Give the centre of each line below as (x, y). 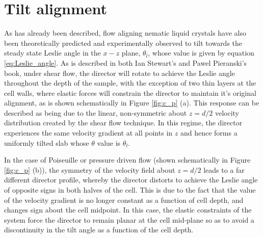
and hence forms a (209, 133)
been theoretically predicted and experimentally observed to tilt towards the (123, 43)
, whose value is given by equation (201, 53)
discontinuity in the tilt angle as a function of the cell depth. (99, 230)
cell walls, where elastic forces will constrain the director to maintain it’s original (130, 92)
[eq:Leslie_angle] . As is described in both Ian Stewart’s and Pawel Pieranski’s (126, 62)
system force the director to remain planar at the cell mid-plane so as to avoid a (129, 219)
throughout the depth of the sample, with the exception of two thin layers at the (130, 83)
